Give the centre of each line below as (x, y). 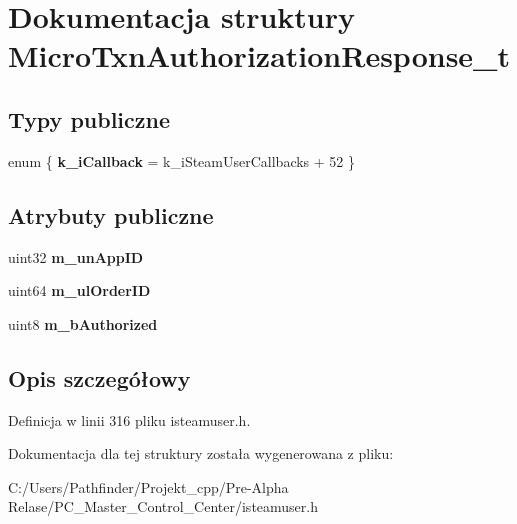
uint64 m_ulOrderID (79, 290)
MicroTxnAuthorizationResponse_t (259, 55)
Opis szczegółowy (99, 377)
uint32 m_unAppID (76, 256)
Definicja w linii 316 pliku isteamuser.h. (129, 419)
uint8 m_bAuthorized (83, 323)
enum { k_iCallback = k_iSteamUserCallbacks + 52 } (182, 160)
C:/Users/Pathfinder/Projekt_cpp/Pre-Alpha (148, 486)
